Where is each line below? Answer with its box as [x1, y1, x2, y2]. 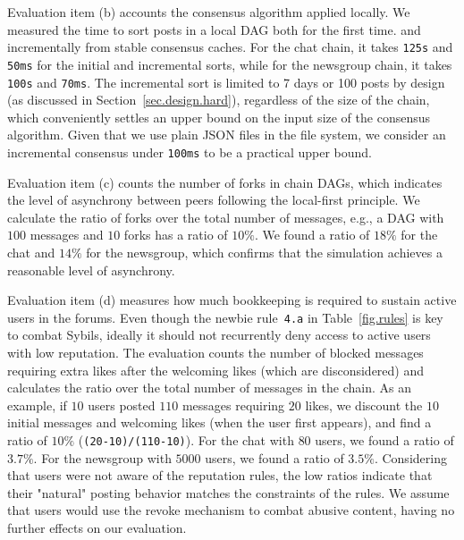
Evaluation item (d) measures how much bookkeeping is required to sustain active [7, 291, 457, 309]
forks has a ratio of [123, 225, 228, 244]
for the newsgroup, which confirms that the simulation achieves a [86, 242, 443, 261]
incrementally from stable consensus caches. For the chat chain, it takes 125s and [7, 38, 453, 56]
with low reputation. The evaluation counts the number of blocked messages [7, 343, 424, 361]
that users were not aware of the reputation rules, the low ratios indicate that [7, 466, 433, 485]
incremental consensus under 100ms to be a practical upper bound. [7, 142, 372, 161]
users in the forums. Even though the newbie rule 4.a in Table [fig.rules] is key [7, 308, 443, 326]
